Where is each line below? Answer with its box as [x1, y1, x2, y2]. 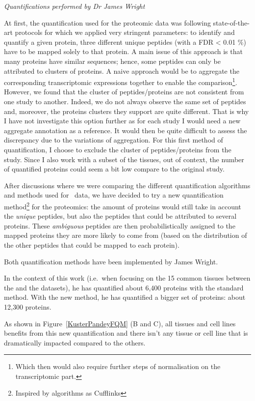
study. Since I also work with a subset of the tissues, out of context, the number [4, 154, 244, 164]
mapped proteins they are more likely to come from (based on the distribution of [4, 230, 247, 240]
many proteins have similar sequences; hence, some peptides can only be [4, 56, 221, 66]
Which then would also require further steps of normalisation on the [15, 361, 221, 372]
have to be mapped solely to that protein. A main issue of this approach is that [4, 46, 243, 57]
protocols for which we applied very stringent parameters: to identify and [15, 27, 235, 37]
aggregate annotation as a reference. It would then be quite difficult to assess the [4, 125, 247, 135]
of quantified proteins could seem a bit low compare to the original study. [4, 164, 225, 174]
